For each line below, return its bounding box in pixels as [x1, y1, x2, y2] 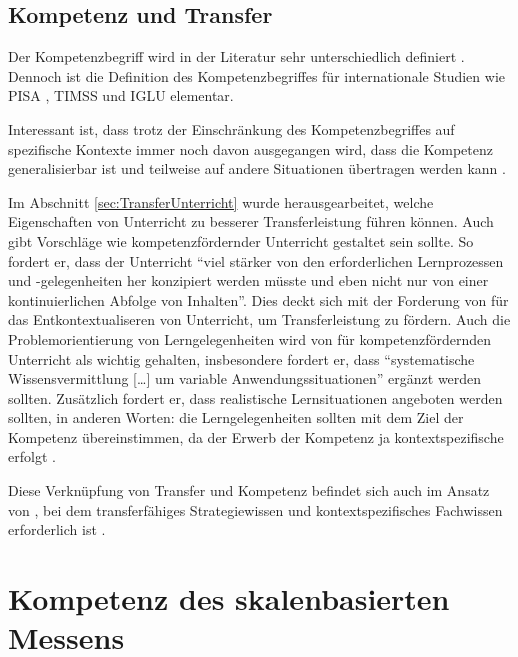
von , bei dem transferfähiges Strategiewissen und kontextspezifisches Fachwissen [8, 499, 503, 520]
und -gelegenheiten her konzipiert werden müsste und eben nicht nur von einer [8, 270, 489, 291]
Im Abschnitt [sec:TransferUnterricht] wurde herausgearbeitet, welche [8, 191, 434, 212]
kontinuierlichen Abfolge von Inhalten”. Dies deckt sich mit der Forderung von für [8, 289, 509, 310]
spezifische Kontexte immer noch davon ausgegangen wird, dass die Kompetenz [8, 138, 493, 159]
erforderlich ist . [8, 519, 106, 540]
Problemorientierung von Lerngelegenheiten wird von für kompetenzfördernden [8, 328, 491, 349]
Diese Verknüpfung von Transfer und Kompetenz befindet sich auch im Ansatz [8, 480, 490, 501]
